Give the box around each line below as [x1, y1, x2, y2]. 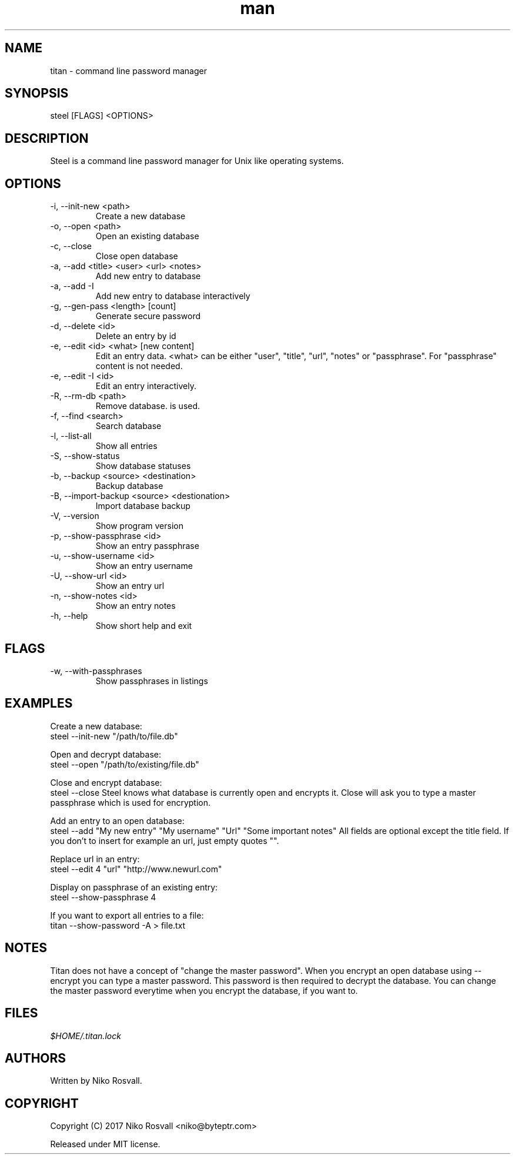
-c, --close [50, 241, 92, 252]
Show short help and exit [95, 621, 192, 631]
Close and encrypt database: [50, 777, 162, 788]
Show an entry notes [95, 601, 176, 611]
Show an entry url [95, 581, 165, 591]
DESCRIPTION [5, 130, 89, 146]
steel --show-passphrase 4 [50, 892, 156, 902]
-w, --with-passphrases [50, 665, 142, 676]
